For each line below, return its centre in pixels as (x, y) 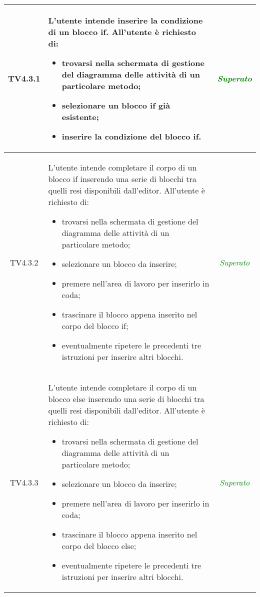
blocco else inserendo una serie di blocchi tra (126, 399)
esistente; (80, 117)
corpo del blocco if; (95, 326)
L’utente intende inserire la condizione (125, 20)
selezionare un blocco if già (116, 105)
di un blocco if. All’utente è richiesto (122, 32)
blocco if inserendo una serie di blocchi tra (122, 179)
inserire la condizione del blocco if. (131, 136)
